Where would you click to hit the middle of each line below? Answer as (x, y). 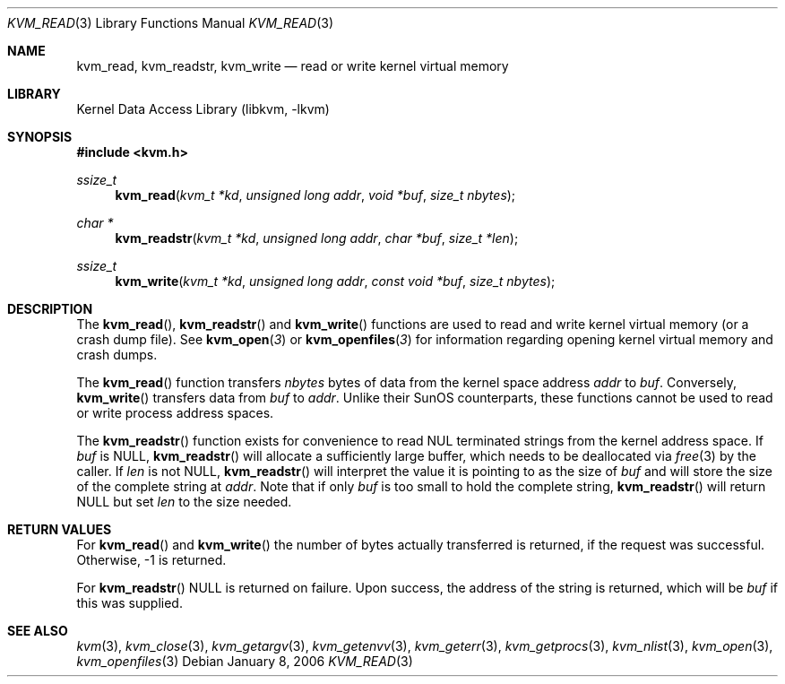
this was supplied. (129, 603)
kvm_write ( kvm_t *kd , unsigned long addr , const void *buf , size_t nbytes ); (335, 281)
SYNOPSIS (40, 137)
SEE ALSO (38, 631)
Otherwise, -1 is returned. (151, 560)
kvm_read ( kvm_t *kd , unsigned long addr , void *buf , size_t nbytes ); (315, 195)
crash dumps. (117, 355)
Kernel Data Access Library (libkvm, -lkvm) (203, 109)
